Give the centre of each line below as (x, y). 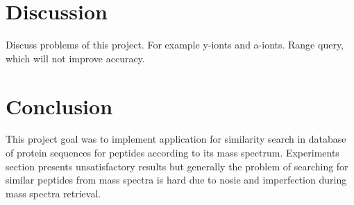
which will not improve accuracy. (75, 58)
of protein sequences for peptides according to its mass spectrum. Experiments (172, 153)
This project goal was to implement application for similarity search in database (176, 139)
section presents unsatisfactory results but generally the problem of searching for (177, 166)
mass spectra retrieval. (53, 193)
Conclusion (59, 106)
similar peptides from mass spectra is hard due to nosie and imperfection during (176, 180)
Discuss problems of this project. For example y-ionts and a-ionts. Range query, (175, 45)
